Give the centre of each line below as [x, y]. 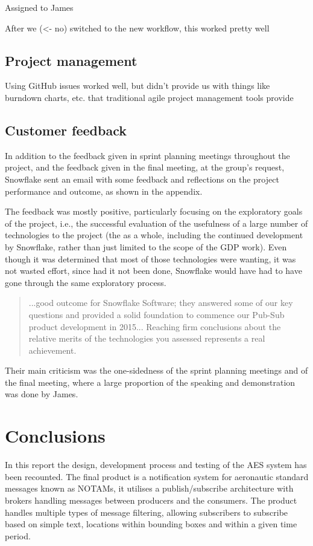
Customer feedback [66, 130]
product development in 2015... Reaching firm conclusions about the [155, 326]
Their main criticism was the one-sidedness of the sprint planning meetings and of [156, 370]
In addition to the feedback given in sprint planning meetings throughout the [147, 155]
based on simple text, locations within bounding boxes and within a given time [151, 524]
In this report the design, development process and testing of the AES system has [156, 465]
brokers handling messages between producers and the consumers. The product [151, 500]
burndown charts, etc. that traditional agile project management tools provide [149, 97]
